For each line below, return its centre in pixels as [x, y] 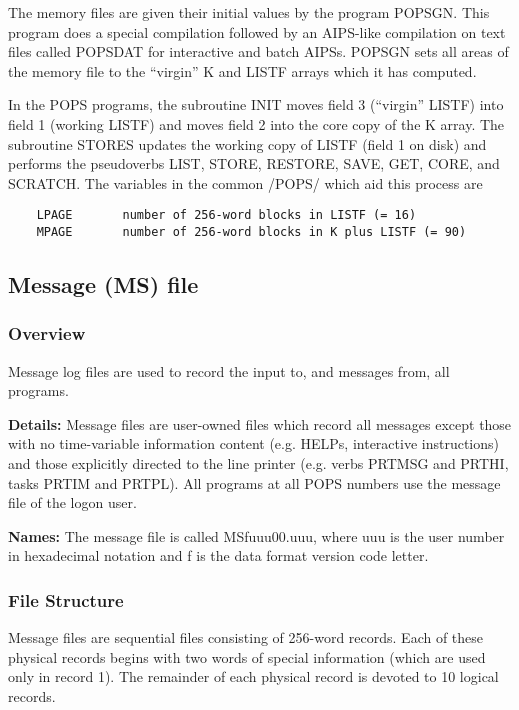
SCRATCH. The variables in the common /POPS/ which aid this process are [245, 182]
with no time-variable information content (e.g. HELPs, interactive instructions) [253, 443]
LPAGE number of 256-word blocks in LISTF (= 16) [226, 215]
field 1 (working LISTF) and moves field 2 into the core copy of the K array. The [256, 123]
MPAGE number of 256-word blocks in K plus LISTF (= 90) [251, 232]
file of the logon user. [72, 502]
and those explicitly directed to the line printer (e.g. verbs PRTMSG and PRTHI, [258, 463]
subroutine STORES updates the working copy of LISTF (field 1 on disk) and [247, 143]
